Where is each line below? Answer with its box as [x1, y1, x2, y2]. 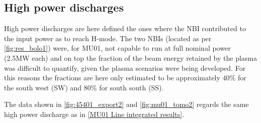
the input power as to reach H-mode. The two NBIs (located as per [4, 33, 212, 43]
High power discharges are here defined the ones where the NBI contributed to [4, 23, 246, 34]
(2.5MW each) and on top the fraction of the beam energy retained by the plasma [4, 52, 257, 63]
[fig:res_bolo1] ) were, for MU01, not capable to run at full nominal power [4, 43, 231, 53]
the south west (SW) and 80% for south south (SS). [4, 82, 164, 92]
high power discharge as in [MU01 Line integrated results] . [4, 108, 185, 119]
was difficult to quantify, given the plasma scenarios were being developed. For [4, 62, 246, 73]
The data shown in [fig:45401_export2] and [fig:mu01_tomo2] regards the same [4, 99, 249, 109]
